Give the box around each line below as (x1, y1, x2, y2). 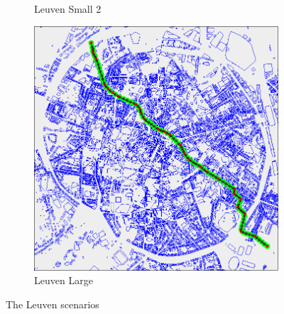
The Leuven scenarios (6, 296, 99, 311)
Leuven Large (34, 273, 93, 288)
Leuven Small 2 (34, 1, 102, 16)
